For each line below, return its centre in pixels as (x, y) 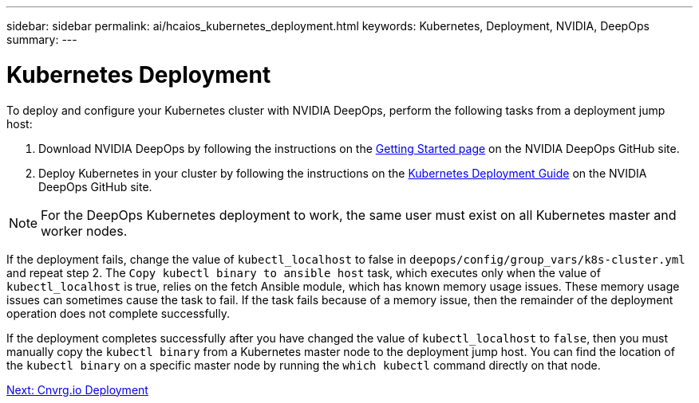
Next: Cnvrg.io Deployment (77, 389)
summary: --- (42, 39)
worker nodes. (84, 231)
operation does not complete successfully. (118, 313)
